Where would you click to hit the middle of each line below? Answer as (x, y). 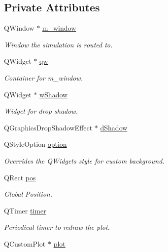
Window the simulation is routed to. (58, 44)
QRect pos (20, 177)
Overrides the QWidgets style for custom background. (84, 160)
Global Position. (28, 194)
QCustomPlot (25, 243)
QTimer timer (25, 210)
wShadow (53, 94)
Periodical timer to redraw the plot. (57, 227)
